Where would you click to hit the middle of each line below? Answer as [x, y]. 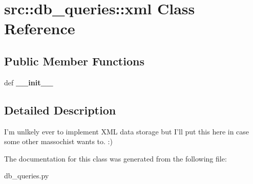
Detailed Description [60, 110]
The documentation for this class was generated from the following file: [115, 158]
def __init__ [29, 82]
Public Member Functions [74, 61]
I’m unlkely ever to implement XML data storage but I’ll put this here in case [127, 131]
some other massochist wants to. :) [58, 141]
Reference [40, 28]
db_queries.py [27, 176]
